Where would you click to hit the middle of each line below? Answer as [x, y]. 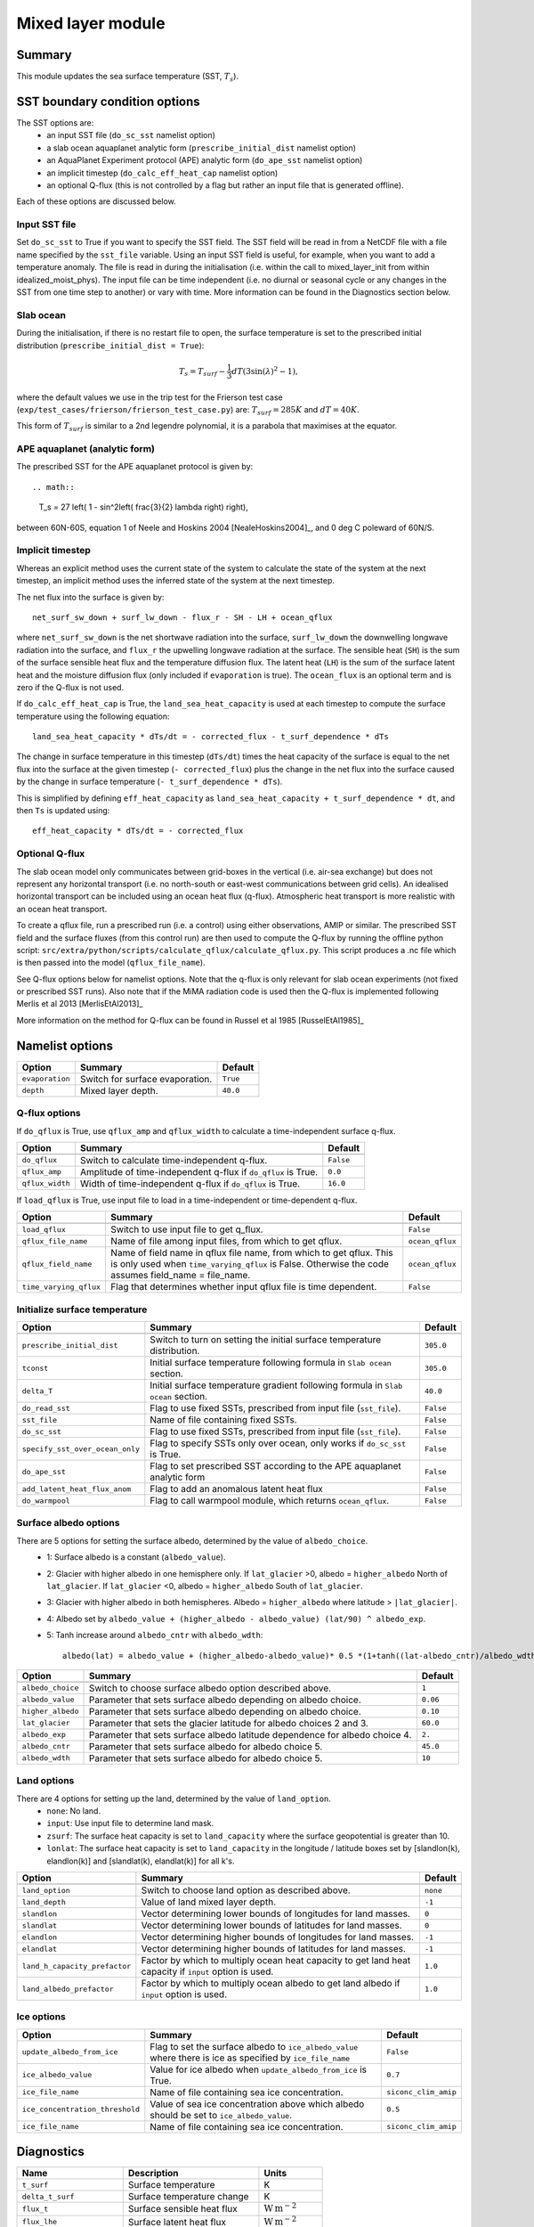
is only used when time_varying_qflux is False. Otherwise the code [250, 1264]
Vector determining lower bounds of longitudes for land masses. [276, 1913]
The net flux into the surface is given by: [90, 597]
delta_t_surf [48, 2196]
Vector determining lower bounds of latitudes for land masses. [271, 1925]
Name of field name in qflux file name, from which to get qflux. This [252, 1253]
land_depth [44, 1902]
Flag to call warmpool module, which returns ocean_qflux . [270, 1501]
